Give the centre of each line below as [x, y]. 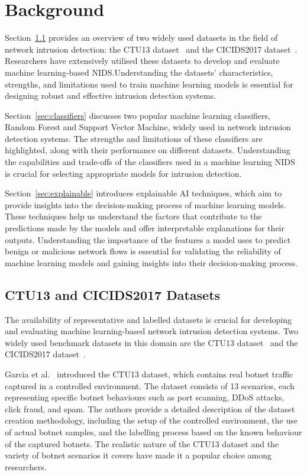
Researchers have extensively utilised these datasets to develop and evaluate [142, 61]
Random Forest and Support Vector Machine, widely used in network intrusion [148, 127]
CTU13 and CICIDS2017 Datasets [113, 294]
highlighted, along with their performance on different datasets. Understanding [148, 150]
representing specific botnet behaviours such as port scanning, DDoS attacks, [145, 397]
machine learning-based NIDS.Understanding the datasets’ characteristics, [139, 72]
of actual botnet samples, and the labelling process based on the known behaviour [153, 432]
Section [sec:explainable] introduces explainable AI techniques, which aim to [143, 193]
